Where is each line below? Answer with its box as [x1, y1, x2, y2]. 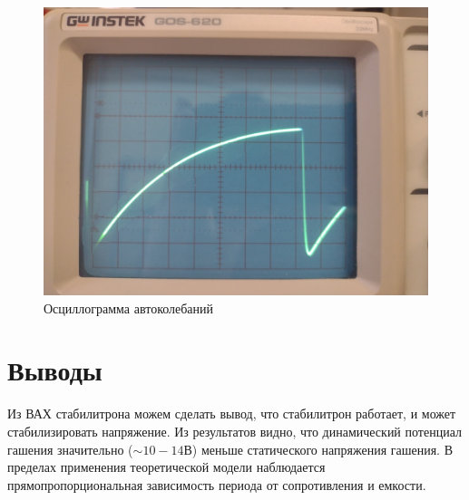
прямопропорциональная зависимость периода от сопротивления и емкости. [7, 475, 426, 494]
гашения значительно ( [7, 439, 133, 458]
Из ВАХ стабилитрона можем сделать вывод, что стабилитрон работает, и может [7, 404, 456, 423]
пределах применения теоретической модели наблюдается [7, 457, 326, 476]
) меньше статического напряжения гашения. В [191, 439, 454, 458]
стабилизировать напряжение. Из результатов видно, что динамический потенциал [7, 421, 462, 440]
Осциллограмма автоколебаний [44, 298, 214, 317]
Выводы [7, 351, 103, 389]
